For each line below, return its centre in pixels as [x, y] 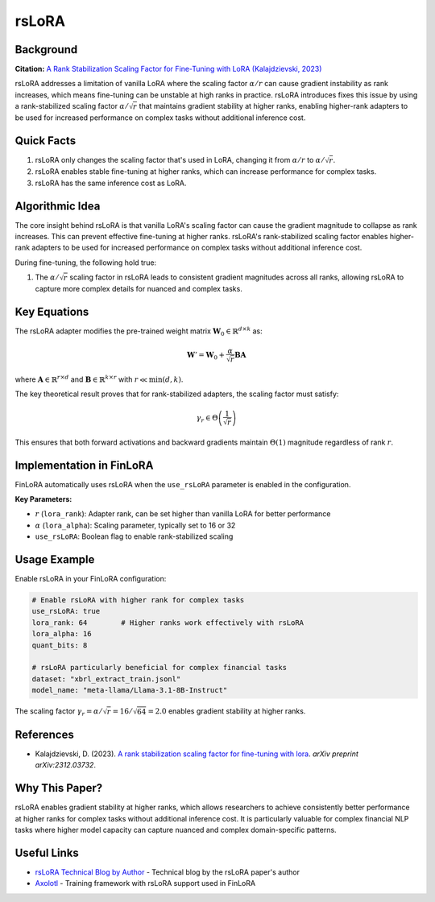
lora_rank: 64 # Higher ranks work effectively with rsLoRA [168, 623]
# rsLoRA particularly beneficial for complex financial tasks [159, 668]
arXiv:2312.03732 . [66, 765]
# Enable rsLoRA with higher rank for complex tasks [138, 600]
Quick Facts [46, 141]
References [44, 734]
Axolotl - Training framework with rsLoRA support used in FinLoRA [145, 883]
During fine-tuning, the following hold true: [86, 263]
